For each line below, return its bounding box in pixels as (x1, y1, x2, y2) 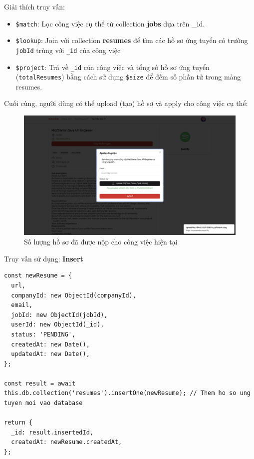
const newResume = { (4, 272, 72, 279)
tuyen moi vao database (4, 399, 83, 407)
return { (4, 419, 33, 426)
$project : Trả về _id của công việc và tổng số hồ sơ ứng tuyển (15, 61, 210, 72)
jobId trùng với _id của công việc (15, 44, 121, 55)
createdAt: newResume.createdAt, (11, 438, 122, 446)
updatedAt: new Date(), (11, 350, 90, 358)
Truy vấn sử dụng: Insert (4, 253, 83, 263)
